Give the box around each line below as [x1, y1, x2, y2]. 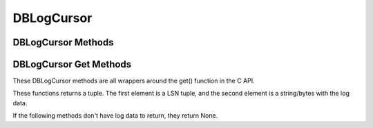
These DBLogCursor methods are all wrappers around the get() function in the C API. [12, 76, 255, 85]
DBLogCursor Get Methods [12, 58, 132, 70]
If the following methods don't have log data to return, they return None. [12, 111, 218, 120]
